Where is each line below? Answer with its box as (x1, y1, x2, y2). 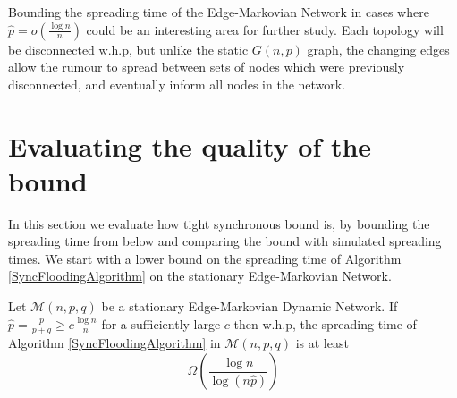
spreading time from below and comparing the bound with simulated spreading (8, 232, 442, 250)
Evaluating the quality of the (8, 127, 372, 164)
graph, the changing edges (307, 39, 450, 58)
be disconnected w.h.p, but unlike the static (8, 39, 249, 58)
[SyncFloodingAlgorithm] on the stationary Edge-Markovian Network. (8, 267, 392, 285)
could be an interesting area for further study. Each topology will (86, 20, 444, 38)
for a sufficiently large (101, 314, 221, 333)
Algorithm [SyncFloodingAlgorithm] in (8, 334, 221, 352)
